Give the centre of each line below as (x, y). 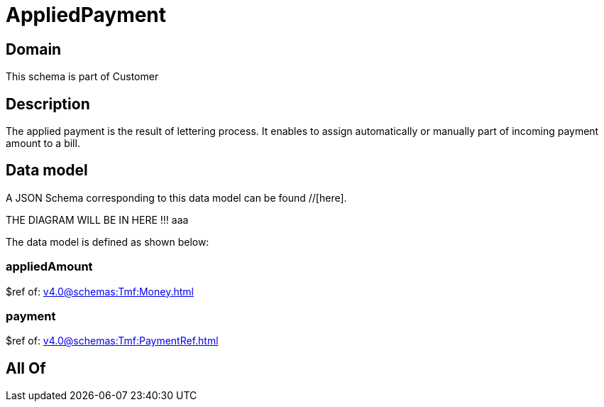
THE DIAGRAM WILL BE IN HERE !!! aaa (97, 219)
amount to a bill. (43, 143)
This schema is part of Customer (82, 77)
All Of (26, 368)
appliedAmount (49, 267)
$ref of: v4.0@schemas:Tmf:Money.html (100, 291)
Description (48, 104)
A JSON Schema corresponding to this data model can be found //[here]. (176, 197)
